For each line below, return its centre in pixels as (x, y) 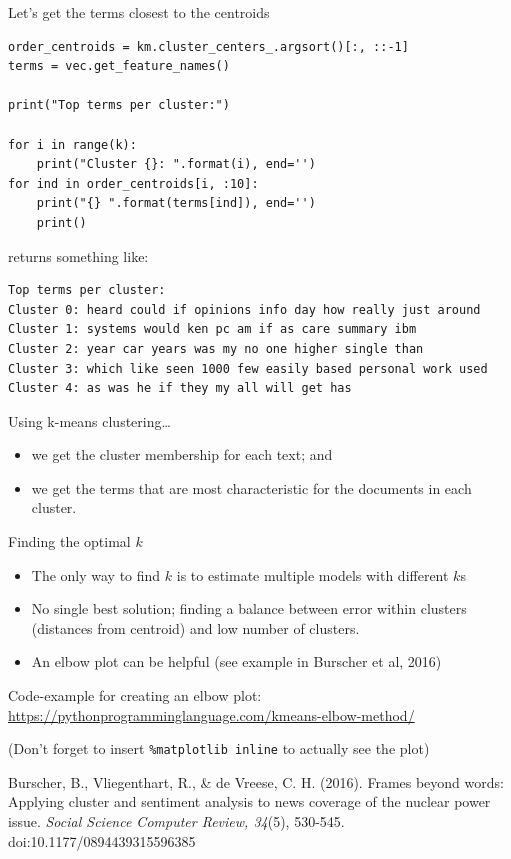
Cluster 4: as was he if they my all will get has (180, 388)
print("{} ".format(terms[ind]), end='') (176, 203)
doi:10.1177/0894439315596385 (102, 840)
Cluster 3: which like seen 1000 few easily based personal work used (248, 368)
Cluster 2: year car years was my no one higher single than (216, 348)
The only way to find (96, 574)
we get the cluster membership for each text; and (182, 454)
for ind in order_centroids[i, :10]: (133, 183)
